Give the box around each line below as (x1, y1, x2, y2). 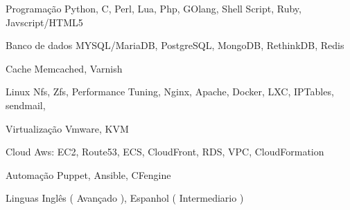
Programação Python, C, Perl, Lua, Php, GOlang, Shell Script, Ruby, (6, 1, 301, 15)
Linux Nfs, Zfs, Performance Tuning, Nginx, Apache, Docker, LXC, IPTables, (6, 84, 334, 99)
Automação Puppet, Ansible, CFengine (6, 167, 171, 182)
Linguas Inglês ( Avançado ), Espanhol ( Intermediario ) (6, 191, 244, 205)
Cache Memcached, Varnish (6, 61, 123, 75)
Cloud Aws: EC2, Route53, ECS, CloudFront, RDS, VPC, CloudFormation (6, 144, 324, 159)
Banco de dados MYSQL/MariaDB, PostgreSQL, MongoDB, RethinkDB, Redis (6, 38, 344, 52)
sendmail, (6, 97, 46, 112)
